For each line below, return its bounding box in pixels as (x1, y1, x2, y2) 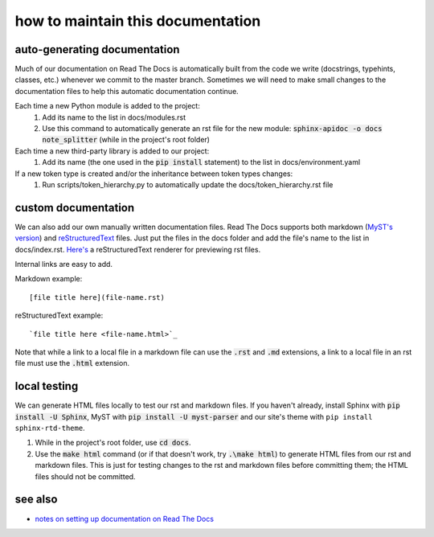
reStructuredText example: (14, 310, 104, 321)
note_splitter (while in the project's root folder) (42, 135, 211, 145)
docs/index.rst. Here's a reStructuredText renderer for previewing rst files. (14, 244, 261, 254)
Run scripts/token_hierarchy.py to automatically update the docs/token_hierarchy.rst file (42, 179, 334, 189)
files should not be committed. (35, 471, 136, 482)
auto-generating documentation (14, 43, 180, 56)
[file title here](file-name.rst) (29, 293, 165, 301)
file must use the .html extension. (14, 359, 130, 368)
